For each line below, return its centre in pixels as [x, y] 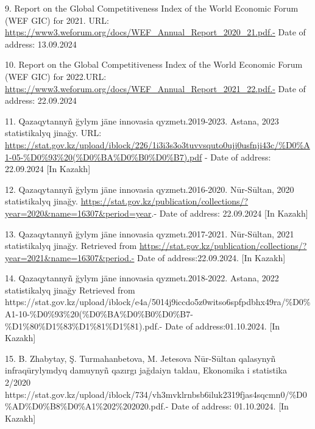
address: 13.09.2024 [41, 44]
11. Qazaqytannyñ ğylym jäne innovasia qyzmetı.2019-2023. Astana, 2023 [142, 121]
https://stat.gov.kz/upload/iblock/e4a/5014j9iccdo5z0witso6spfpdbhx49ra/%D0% [158, 302]
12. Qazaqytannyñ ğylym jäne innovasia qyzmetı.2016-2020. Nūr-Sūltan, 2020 [150, 189]
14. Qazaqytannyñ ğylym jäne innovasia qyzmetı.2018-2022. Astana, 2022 [142, 278]
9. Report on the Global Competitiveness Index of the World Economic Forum [152, 8]
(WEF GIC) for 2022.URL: [56, 76]
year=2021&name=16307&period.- [70, 257]
